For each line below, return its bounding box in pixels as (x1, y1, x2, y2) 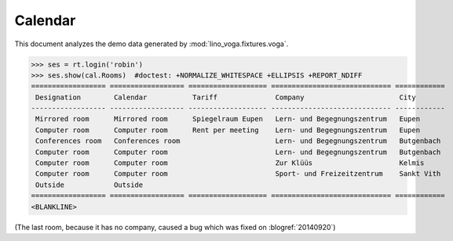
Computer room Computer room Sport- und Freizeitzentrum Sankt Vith (35, 169, 441, 178)
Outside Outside (35, 180, 144, 189)
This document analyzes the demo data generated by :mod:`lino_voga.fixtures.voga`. (14, 39, 289, 49)
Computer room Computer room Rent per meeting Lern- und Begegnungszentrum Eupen (35, 125, 420, 135)
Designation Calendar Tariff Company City (35, 92, 416, 102)
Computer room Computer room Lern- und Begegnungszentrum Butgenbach (35, 147, 441, 156)
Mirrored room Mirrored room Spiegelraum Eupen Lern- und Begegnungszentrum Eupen (35, 114, 420, 124)
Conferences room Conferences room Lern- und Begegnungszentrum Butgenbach (35, 137, 441, 146)
